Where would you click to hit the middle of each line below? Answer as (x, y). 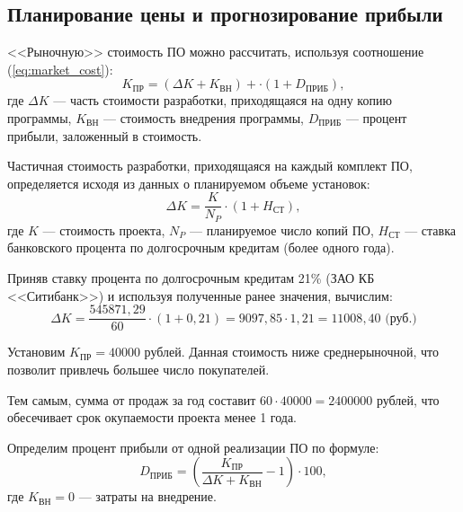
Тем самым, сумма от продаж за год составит (132, 399)
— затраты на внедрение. (147, 496)
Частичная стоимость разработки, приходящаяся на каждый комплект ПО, (210, 166)
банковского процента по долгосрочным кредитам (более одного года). (201, 247)
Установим (36, 352)
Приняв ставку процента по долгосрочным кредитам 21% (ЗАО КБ (191, 278)
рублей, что (408, 399)
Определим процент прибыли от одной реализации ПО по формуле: (193, 447)
